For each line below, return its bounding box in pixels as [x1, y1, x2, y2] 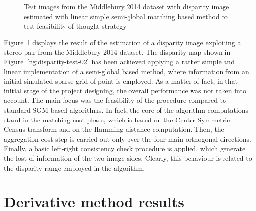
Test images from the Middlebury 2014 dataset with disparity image [24, 1, 229, 11]
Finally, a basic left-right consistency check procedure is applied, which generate [4, 143, 246, 153]
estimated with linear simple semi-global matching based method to [24, 11, 228, 21]
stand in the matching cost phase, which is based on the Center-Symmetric [4, 114, 230, 124]
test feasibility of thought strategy [24, 21, 127, 31]
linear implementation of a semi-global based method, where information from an [4, 66, 249, 76]
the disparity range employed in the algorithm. [4, 162, 145, 173]
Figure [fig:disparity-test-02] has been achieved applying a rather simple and [4, 56, 235, 66]
